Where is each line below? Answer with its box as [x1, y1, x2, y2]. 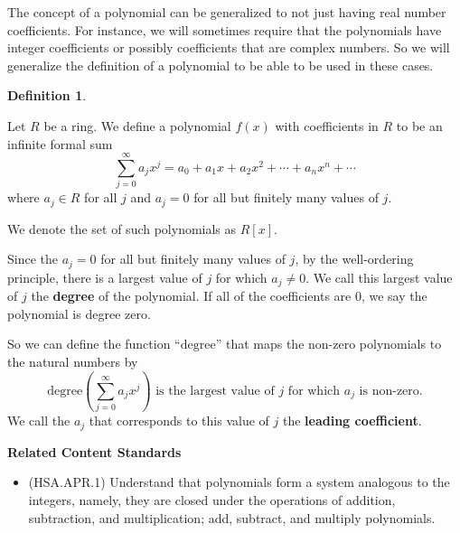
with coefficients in [275, 116, 379, 135]
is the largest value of [155, 384, 275, 397]
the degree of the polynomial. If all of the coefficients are [31, 286, 352, 305]
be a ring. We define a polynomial [43, 116, 231, 135]
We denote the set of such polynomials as [7, 219, 237, 238]
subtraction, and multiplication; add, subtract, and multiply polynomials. [28, 508, 436, 527]
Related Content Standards [7, 442, 182, 461]
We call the [7, 411, 70, 430]
